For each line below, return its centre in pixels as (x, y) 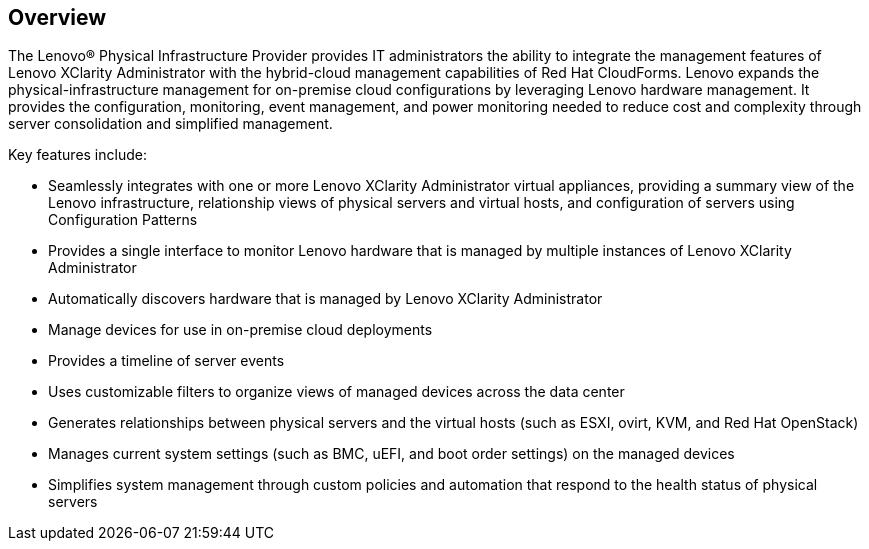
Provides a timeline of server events (166, 361)
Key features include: (77, 155)
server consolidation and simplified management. (170, 124)
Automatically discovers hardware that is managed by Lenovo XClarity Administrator (325, 299)
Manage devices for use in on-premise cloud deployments (240, 330)
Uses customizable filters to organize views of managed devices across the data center (336, 392)
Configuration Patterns (123, 220)
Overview (57, 17)
